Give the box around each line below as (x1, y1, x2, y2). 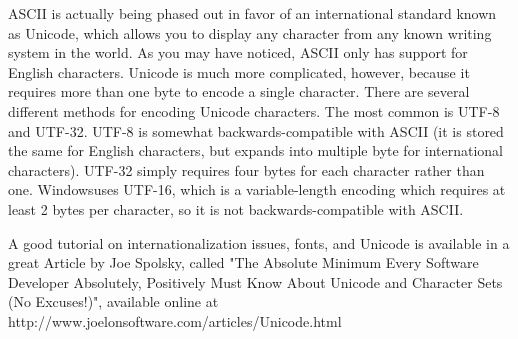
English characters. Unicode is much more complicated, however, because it (8, 61, 470, 82)
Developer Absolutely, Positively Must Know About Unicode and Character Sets (8, 271, 503, 292)
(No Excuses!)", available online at (8, 291, 219, 312)
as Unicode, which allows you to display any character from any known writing (8, 22, 492, 43)
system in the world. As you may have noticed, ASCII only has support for (8, 42, 468, 63)
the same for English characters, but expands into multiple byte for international (8, 140, 504, 161)
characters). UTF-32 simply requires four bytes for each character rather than (8, 159, 485, 180)
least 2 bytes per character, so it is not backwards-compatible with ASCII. (8, 198, 464, 219)
